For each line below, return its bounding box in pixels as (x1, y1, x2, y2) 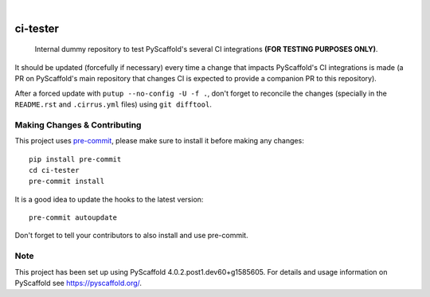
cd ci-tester (29, 166, 80, 174)
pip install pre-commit (29, 154, 122, 163)
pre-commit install (29, 177, 105, 186)
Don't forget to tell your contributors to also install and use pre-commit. (14, 231, 248, 240)
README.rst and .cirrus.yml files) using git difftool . (14, 100, 213, 109)
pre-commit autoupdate (29, 213, 118, 222)
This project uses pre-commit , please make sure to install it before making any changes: (14, 136, 304, 146)
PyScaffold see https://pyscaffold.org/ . (14, 278, 143, 287)
